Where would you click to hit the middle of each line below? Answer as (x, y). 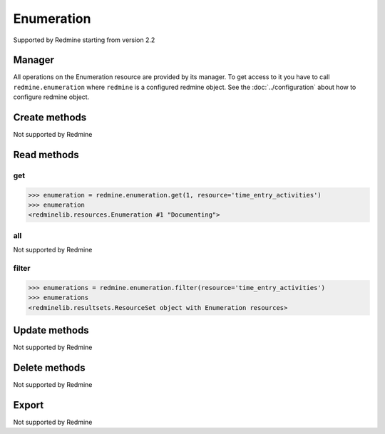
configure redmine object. (51, 97)
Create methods (50, 118)
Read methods (46, 154)
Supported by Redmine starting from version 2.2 (84, 40)
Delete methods (49, 367)
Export (29, 405)
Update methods (51, 330)
